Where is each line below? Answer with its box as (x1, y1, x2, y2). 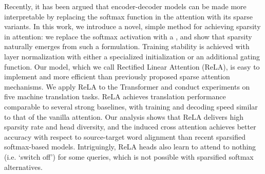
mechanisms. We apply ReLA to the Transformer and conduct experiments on (4, 81, 250, 92)
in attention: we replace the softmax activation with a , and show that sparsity (4, 31, 252, 41)
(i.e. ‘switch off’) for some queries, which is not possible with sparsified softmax (4, 151, 254, 162)
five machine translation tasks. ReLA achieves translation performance (4, 91, 226, 102)
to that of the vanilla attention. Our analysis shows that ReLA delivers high (4, 111, 243, 122)
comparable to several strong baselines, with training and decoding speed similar (4, 101, 258, 112)
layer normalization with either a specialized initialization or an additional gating (4, 51, 260, 61)
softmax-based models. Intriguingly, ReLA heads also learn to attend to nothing (4, 141, 256, 152)
